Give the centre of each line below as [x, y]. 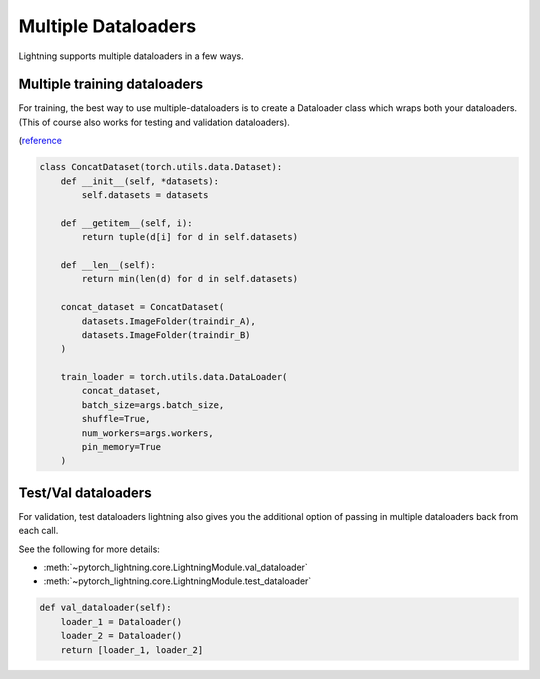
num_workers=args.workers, [147, 433]
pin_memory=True [121, 447]
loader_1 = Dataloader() [121, 621]
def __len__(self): [108, 264]
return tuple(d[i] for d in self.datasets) [190, 237]
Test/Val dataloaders [85, 492]
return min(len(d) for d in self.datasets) [190, 279]
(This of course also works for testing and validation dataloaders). [154, 122]
